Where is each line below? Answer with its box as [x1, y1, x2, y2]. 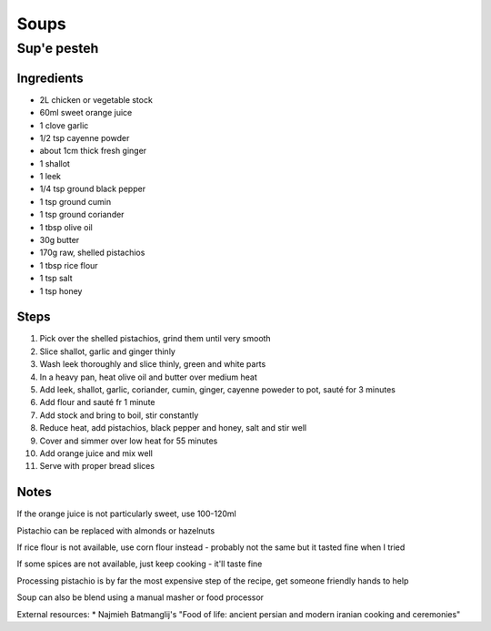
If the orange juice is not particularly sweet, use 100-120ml [16, 508, 236, 519]
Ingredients [16, 70, 84, 86]
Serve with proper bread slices [39, 461, 155, 472]
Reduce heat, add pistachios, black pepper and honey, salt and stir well [39, 422, 307, 433]
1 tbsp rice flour [39, 260, 99, 270]
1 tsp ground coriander [39, 209, 125, 220]
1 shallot [39, 158, 70, 168]
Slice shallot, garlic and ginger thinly [39, 346, 176, 357]
